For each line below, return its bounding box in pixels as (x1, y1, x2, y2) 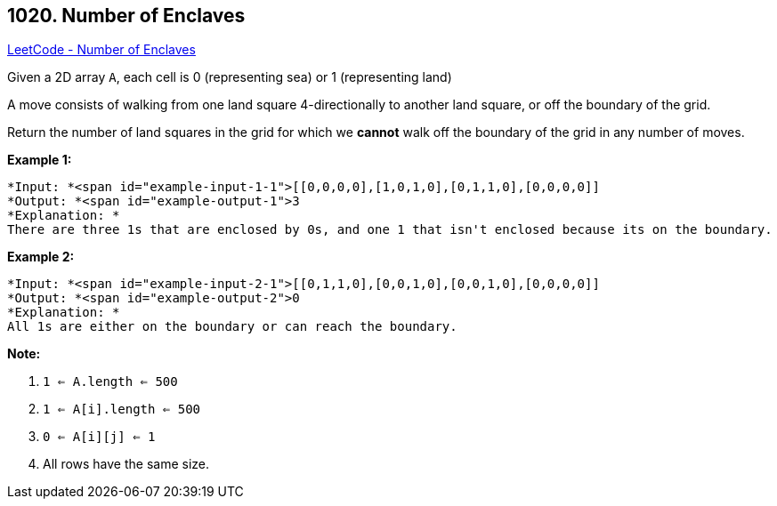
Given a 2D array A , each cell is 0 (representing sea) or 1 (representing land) (7, 69, 452, 85)
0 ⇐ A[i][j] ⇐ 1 (43, 430, 156, 445)
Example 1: (7, 152, 72, 168)
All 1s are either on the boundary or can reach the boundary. (7, 319, 457, 334)
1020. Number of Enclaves (7, 4, 246, 27)
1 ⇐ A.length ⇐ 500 (43, 374, 178, 390)
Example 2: (7, 249, 75, 265)
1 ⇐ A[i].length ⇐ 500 (43, 402, 201, 417)
